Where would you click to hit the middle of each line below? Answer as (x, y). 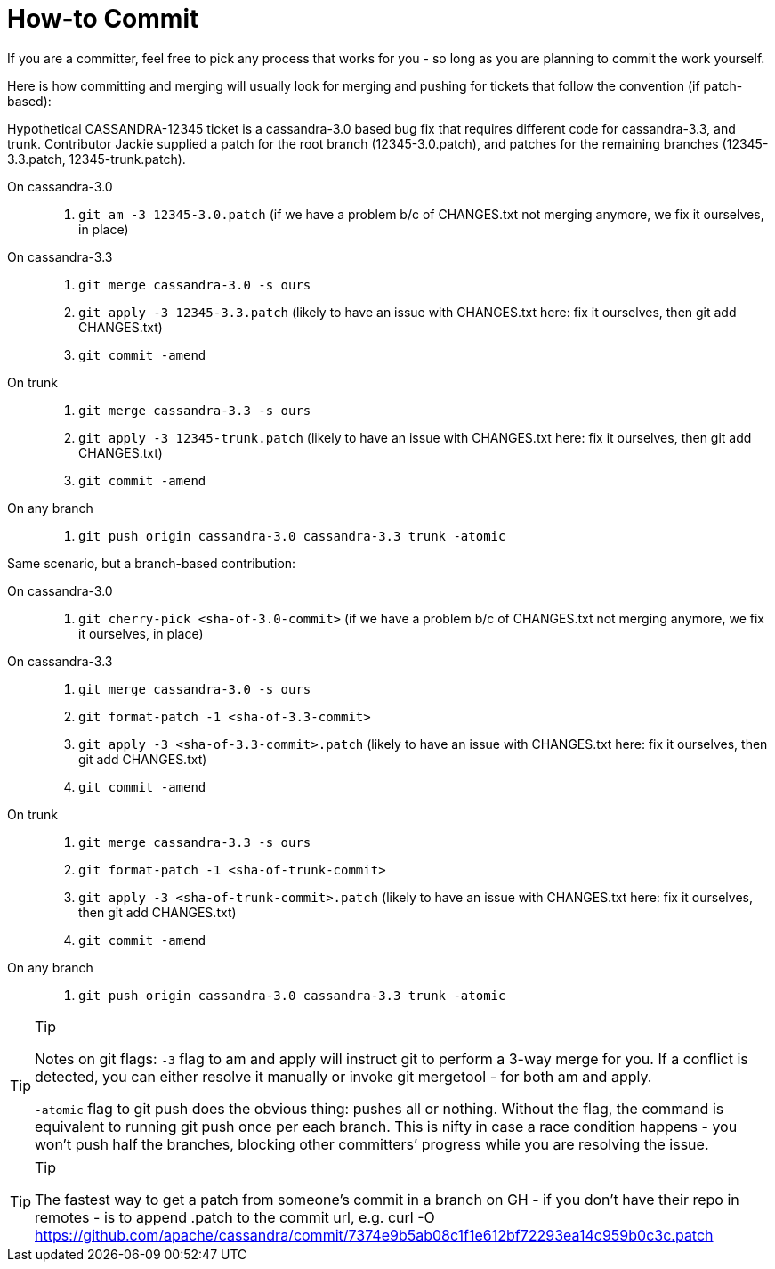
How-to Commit (103, 19)
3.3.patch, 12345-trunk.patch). (97, 159)
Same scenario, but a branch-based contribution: (152, 563)
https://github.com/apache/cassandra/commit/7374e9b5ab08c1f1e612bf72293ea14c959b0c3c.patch (374, 1235)
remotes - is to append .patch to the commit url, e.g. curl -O (235, 1217)
